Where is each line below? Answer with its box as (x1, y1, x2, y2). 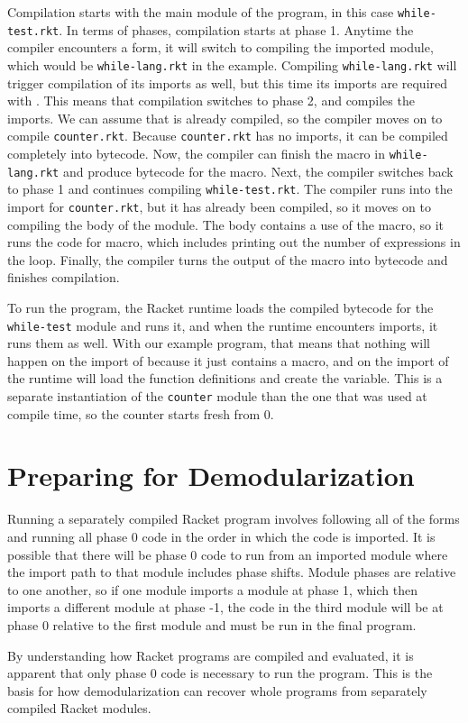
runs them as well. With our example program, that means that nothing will (7, 334, 431, 352)
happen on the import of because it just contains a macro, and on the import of (7, 351, 449, 370)
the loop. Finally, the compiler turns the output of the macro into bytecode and (7, 250, 448, 269)
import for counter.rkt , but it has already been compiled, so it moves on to (7, 197, 431, 215)
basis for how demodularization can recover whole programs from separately (7, 681, 427, 700)
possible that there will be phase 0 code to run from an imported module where (7, 545, 448, 563)
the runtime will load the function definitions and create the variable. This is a (7, 369, 443, 388)
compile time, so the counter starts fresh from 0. (7, 404, 274, 423)
